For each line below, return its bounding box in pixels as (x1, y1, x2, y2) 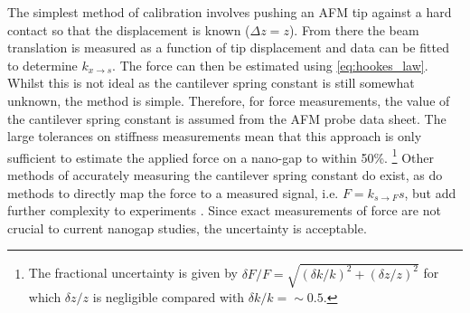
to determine (7, 55, 78, 74)
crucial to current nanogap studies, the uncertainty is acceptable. (7, 218, 367, 237)
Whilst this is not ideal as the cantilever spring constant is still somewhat (7, 73, 415, 92)
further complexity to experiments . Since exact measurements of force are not (7, 201, 441, 220)
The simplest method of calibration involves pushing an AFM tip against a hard (7, 3, 452, 21)
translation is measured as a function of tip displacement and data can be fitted (7, 38, 449, 57)
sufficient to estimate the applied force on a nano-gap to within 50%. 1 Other (7, 145, 434, 166)
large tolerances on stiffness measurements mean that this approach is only (7, 127, 422, 146)
